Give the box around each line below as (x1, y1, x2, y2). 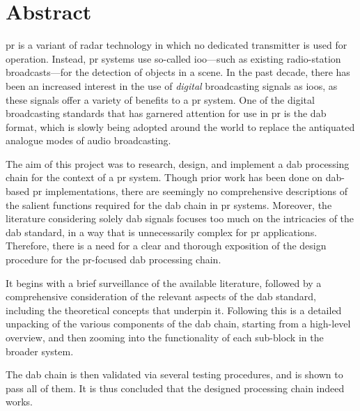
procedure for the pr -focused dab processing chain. (6, 252, 221, 267)
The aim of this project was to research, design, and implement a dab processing (6, 156, 350, 171)
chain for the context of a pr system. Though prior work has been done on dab (6, 170, 342, 185)
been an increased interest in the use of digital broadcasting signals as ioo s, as (6, 78, 338, 93)
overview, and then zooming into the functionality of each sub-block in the (6, 330, 324, 344)
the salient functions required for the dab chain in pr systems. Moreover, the (6, 197, 332, 212)
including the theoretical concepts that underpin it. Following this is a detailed (6, 302, 342, 317)
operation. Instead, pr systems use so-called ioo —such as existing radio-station (6, 51, 341, 65)
